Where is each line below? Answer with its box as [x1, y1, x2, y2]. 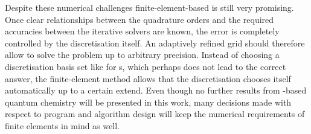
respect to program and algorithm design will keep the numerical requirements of [5, 107, 305, 120]
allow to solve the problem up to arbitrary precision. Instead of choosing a [5, 48, 280, 61]
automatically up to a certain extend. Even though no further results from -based [5, 84, 307, 97]
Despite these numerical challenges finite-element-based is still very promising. [5, 1, 294, 13]
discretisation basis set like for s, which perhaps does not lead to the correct [5, 60, 286, 72]
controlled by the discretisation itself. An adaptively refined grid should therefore [5, 36, 305, 49]
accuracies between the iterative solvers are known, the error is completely [5, 25, 280, 37]
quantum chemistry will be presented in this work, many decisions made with [5, 95, 292, 108]
